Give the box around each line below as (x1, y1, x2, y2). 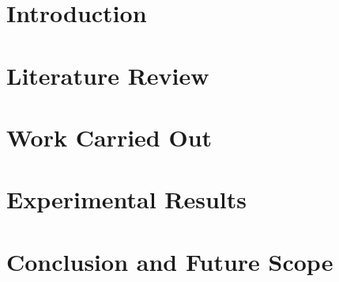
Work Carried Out (6, 120, 213, 153)
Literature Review (6, 59, 209, 91)
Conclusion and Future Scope (6, 245, 333, 277)
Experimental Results (6, 183, 247, 215)
